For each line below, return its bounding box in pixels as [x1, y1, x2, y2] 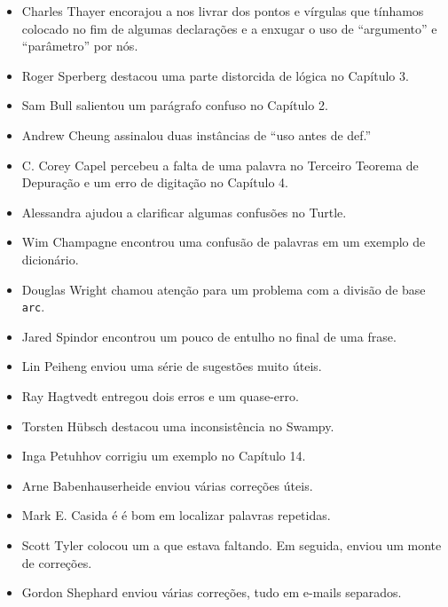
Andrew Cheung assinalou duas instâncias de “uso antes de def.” [21, 125, 372, 144]
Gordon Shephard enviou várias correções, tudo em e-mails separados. [21, 583, 402, 602]
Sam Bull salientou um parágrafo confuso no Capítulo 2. [21, 96, 328, 114]
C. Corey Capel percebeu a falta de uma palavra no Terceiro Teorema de [21, 155, 419, 174]
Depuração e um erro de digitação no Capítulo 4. [21, 173, 288, 192]
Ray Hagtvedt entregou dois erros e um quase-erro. [21, 386, 299, 405]
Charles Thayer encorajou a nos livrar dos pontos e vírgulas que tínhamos [21, 2, 424, 20]
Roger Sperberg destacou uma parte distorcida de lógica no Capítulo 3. [21, 66, 409, 84]
